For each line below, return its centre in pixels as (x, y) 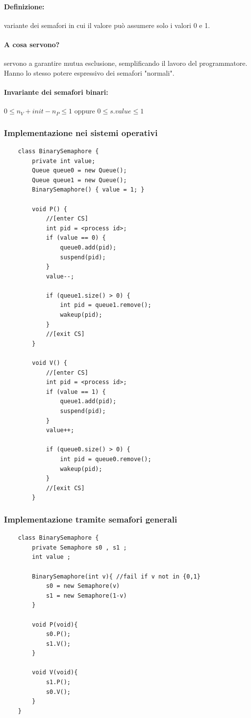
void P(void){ (55, 624)
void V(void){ (55, 673)
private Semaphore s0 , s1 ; (79, 547)
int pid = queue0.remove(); (106, 459)
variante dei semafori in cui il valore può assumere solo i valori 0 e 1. (107, 25)
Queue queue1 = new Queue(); (79, 180)
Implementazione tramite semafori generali (91, 519)
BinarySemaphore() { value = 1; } (88, 190)
